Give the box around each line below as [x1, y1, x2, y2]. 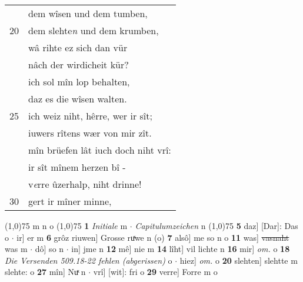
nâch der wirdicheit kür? [28, 58, 129, 71]
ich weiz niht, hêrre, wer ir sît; [28, 109, 152, 122]
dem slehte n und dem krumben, [28, 24, 159, 37]
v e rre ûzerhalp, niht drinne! [28, 177, 142, 191]
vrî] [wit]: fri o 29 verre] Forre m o [93, 266, 218, 278]
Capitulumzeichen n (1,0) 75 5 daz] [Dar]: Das [135, 220, 298, 231]
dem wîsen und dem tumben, [28, 6, 148, 20]
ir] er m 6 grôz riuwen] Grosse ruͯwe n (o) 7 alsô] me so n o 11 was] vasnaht [16, 231, 289, 243]
